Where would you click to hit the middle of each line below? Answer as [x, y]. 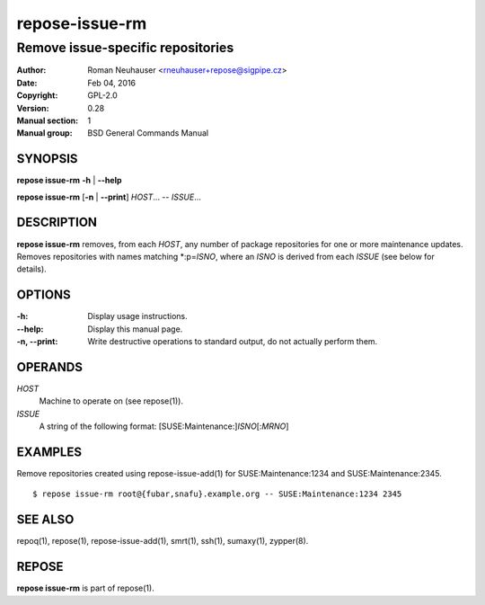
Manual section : [48, 120]
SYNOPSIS [47, 159]
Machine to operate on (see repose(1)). [111, 401]
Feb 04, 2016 [112, 83]
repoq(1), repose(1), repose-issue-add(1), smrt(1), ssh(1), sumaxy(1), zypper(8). [163, 541]
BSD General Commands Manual [148, 133]
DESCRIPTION [57, 222]
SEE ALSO [45, 520]
